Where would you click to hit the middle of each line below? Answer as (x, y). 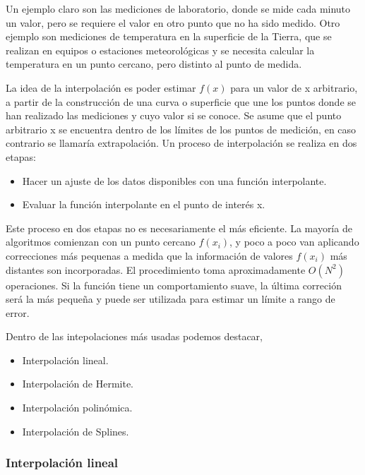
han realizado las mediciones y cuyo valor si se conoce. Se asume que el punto (174, 115)
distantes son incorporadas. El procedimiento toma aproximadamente (156, 269)
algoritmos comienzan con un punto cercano (101, 242)
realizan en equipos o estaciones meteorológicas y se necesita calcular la (160, 50)
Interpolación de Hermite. (78, 384)
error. (18, 312)
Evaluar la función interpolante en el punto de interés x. (144, 204)
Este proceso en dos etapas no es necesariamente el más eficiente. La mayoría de (179, 228)
